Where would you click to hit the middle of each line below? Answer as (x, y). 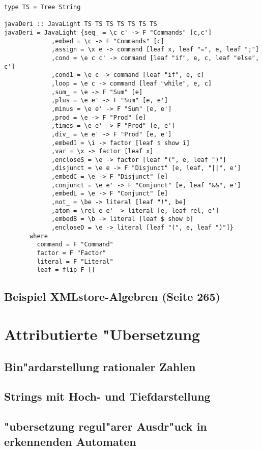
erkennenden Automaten (70, 441)
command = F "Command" (75, 245)
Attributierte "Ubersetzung (102, 334)
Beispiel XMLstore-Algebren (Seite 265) (112, 297)
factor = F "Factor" (71, 253)
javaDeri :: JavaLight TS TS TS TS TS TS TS (81, 24)
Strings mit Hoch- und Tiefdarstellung (107, 396)
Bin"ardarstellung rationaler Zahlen (100, 366)
